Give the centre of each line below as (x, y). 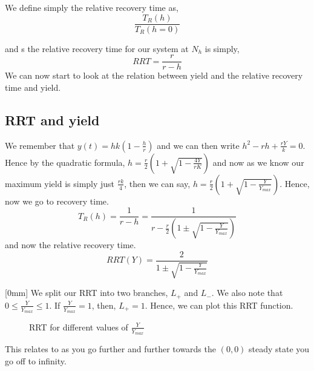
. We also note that (247, 293)
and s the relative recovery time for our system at (97, 48)
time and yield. (33, 87)
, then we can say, (157, 183)
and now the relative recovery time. (70, 245)
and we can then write (198, 145)
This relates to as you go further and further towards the (110, 349)
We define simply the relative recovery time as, (92, 7)
